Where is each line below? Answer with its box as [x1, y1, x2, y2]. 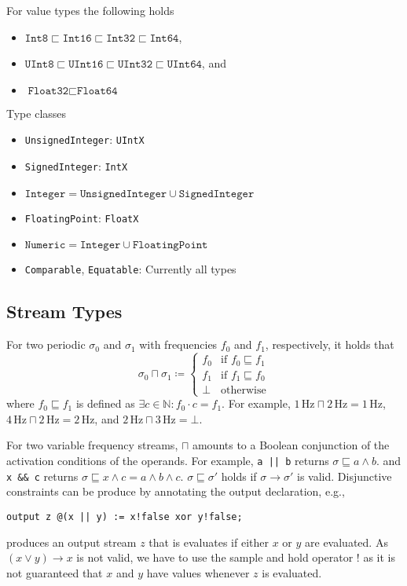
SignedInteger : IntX [24, 158, 128, 174]
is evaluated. [262, 564, 322, 581]
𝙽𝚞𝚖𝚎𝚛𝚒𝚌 [24, 240, 66, 251]
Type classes [6, 104, 67, 121]
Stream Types [6, 299, 123, 324]
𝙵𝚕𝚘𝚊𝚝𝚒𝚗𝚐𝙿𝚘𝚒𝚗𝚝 [132, 240, 208, 251]
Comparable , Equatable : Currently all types [24, 261, 236, 277]
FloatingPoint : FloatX [24, 209, 139, 225]
